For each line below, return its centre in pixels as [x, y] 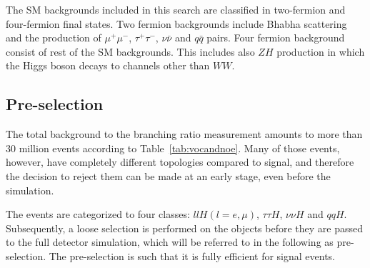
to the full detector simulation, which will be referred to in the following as [170, 242]
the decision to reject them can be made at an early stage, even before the [168, 175]
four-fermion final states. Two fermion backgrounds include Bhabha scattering [176, 23]
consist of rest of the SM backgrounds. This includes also [130, 51]
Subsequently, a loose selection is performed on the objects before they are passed [185, 228]
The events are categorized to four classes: [98, 214]
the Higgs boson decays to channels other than [108, 65]
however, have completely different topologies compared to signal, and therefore [180, 162]
